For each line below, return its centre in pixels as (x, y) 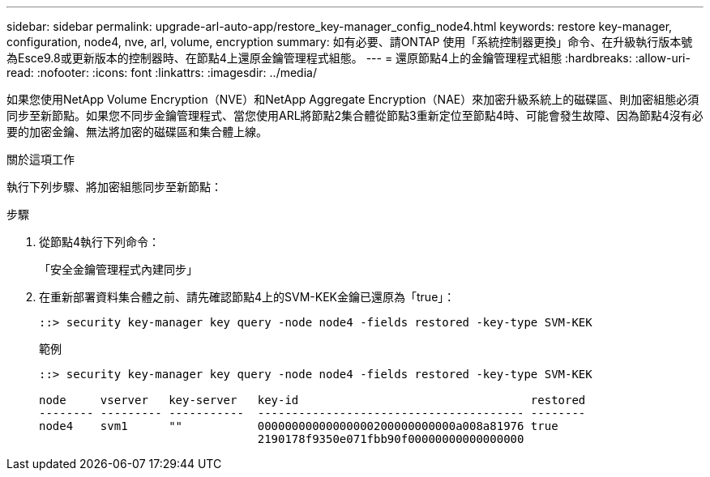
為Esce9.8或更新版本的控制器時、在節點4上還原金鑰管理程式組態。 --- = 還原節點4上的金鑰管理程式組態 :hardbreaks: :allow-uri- (349, 58)
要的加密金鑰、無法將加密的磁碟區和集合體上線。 (137, 132)
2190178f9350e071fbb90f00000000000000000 (391, 439)
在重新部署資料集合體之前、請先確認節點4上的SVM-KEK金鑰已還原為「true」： (247, 297)
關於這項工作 (41, 159)
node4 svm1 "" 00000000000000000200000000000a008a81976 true (299, 426)
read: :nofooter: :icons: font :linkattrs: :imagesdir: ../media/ (162, 72)
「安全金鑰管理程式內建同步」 (118, 269)
